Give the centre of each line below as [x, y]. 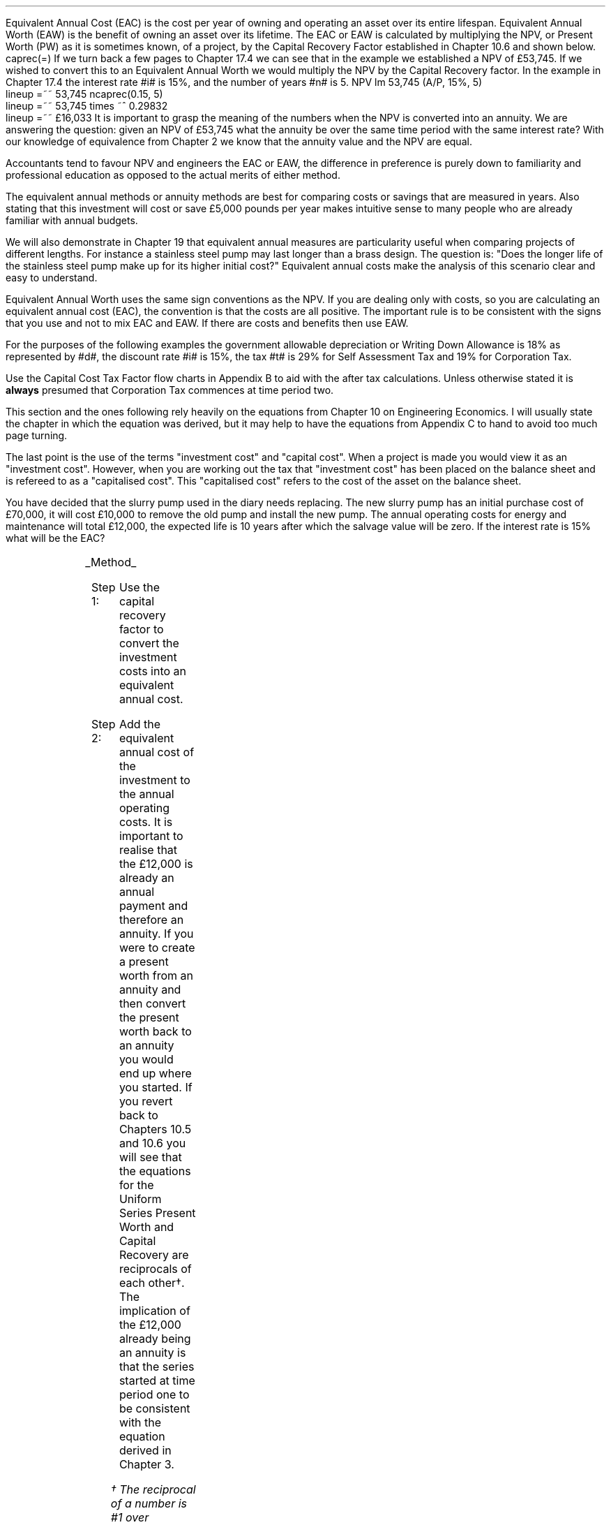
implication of [154, 1311]
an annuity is [152, 1353]
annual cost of [157, 752]
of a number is [149, 1503]
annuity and [150, 989]
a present [144, 962]
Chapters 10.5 [155, 1129]
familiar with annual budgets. [72, 220]
